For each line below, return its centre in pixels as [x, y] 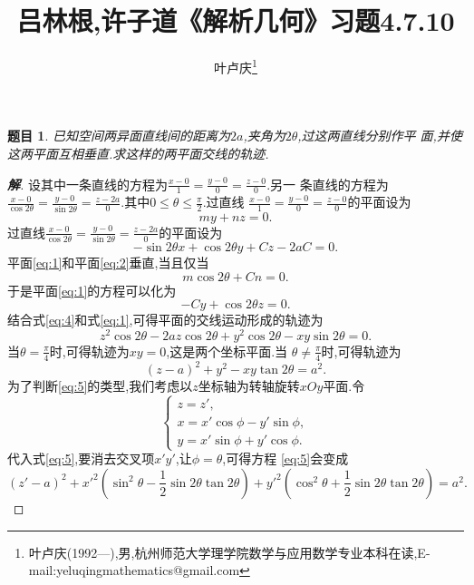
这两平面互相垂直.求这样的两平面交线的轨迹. [138, 153]
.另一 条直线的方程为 [328, 184]
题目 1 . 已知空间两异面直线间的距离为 [119, 136]
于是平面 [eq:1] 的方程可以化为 [92, 290]
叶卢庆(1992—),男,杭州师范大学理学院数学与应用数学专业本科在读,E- [229, 552]
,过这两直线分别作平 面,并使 [380, 136]
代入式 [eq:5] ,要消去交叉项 [81, 458]
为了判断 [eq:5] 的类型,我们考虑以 [100, 386]
